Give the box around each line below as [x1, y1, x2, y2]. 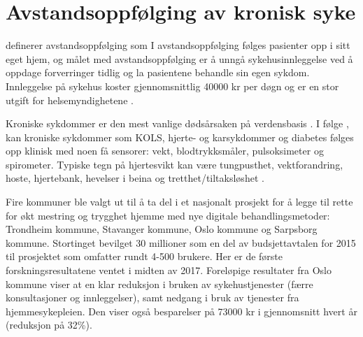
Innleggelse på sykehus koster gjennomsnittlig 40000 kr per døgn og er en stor [6, 78, 339, 93]
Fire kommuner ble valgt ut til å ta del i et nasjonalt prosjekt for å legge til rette [6, 194, 353, 209]
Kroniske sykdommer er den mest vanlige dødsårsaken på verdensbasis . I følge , [6, 116, 349, 131]
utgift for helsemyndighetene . [6, 92, 134, 107]
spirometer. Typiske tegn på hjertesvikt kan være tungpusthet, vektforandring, [6, 157, 343, 171]
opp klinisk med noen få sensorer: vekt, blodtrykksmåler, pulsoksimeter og [6, 143, 324, 158]
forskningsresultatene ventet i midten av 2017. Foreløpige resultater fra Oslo [6, 263, 332, 278]
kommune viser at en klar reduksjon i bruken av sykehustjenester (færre [6, 276, 313, 291]
